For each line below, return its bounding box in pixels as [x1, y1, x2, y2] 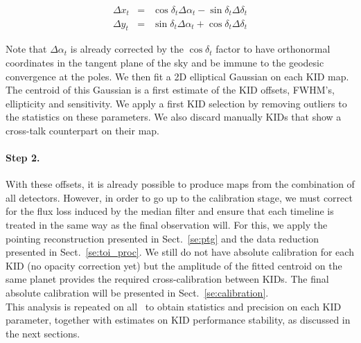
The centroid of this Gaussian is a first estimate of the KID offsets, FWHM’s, [6, 82, 335, 97]
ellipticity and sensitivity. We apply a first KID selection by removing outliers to [6, 96, 347, 110]
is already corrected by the [70, 42, 184, 56]
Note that [6, 42, 47, 56]
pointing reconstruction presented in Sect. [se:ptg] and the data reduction [6, 231, 319, 245]
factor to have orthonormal [215, 42, 331, 56]
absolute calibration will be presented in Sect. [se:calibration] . [6, 285, 269, 300]
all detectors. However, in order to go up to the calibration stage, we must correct [6, 190, 353, 204]
